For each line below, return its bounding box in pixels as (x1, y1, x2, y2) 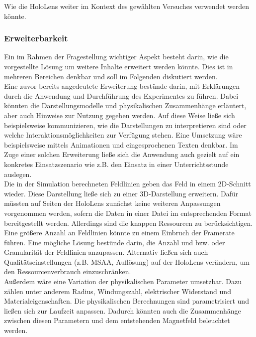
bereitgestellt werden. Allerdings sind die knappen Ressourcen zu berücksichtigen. (4, 217, 253, 228)
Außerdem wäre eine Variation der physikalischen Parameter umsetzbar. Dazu (4, 276, 242, 287)
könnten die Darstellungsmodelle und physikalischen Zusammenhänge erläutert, (4, 100, 247, 111)
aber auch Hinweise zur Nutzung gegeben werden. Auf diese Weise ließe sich (4, 110, 235, 120)
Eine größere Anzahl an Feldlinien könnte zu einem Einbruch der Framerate (4, 227, 235, 238)
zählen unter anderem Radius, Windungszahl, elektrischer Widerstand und (4, 286, 231, 296)
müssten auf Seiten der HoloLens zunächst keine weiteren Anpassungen (4, 198, 221, 208)
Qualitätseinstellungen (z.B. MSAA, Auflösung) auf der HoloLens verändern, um (4, 256, 250, 267)
